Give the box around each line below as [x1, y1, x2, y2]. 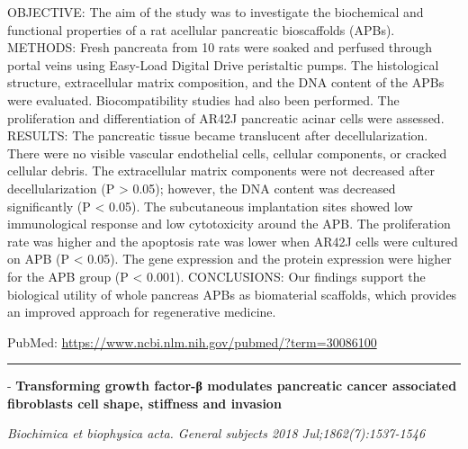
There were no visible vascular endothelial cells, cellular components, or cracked [7, 143, 447, 162]
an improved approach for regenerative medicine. [7, 302, 276, 321]
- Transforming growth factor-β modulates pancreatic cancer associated [7, 376, 457, 395]
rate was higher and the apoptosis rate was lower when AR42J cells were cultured [7, 231, 458, 250]
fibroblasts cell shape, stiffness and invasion [7, 393, 282, 412]
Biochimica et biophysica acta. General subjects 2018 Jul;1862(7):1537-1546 [7, 424, 426, 443]
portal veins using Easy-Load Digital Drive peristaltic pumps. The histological [7, 55, 439, 74]
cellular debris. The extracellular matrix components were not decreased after [7, 161, 435, 180]
